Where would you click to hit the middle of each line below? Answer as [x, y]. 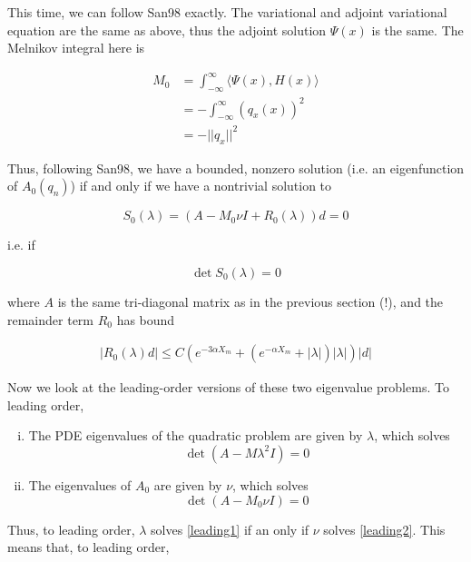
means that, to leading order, [88, 547]
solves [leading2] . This [384, 529]
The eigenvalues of [80, 484]
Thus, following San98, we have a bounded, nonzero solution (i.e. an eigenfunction [236, 168]
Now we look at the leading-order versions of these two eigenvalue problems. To [228, 387]
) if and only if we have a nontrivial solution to [201, 186]
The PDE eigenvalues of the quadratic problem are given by [196, 435]
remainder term [51, 319]
